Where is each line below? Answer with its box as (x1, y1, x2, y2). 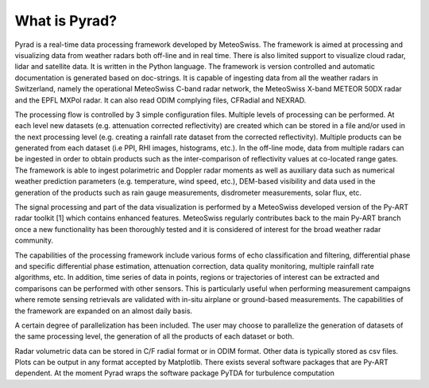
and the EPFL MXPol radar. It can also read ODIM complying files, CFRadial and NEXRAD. (14, 95, 307, 105)
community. (14, 235, 53, 246)
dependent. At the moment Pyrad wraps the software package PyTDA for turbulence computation (14, 368, 335, 378)
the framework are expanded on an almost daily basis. (14, 306, 193, 316)
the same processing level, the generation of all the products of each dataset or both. (14, 332, 294, 341)
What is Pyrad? (14, 12, 118, 29)
